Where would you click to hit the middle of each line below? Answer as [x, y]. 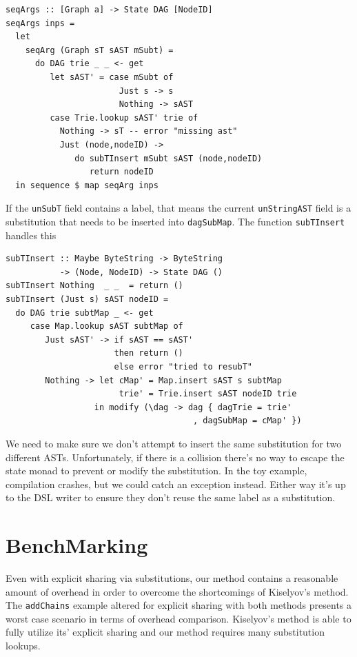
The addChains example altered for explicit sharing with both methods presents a [179, 605]
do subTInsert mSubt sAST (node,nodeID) [169, 158]
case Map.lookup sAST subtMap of [106, 326]
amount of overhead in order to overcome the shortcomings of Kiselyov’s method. [177, 591]
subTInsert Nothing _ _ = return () [94, 286]
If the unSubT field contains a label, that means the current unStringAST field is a [178, 208]
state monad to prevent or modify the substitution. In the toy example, [156, 471]
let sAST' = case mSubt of [112, 77]
